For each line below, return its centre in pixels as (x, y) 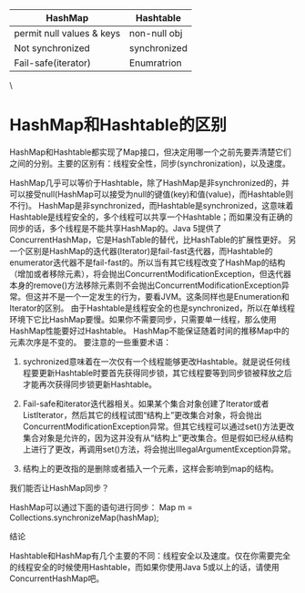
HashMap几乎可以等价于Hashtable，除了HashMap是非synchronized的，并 (149, 182)
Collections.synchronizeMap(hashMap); (84, 517)
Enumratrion (155, 63)
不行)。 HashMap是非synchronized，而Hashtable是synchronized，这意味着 (152, 205)
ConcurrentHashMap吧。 (57, 578)
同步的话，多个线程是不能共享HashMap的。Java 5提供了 (116, 228)
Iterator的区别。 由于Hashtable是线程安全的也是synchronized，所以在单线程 (152, 308)
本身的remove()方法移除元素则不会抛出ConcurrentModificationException (146, 285)
